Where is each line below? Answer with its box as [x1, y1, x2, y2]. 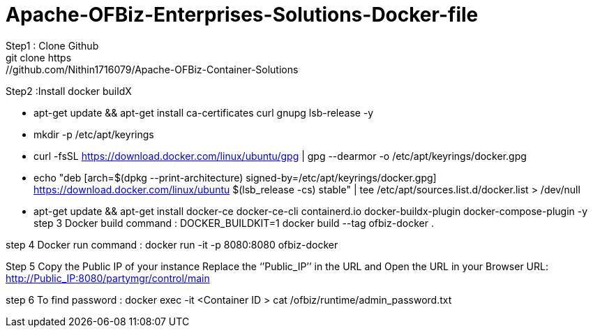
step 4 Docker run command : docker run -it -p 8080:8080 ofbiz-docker [6, 238, 338, 251]
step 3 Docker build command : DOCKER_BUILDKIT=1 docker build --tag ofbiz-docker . [33, 216, 434, 229]
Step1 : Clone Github [6, 39, 99, 52]
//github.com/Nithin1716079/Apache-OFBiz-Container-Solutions [6, 63, 299, 75]
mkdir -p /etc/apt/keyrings [33, 128, 154, 140]
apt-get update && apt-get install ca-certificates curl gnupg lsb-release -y [33, 106, 374, 119]
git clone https [6, 51, 72, 64]
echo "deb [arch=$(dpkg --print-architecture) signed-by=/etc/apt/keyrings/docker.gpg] [33, 171, 437, 184]
